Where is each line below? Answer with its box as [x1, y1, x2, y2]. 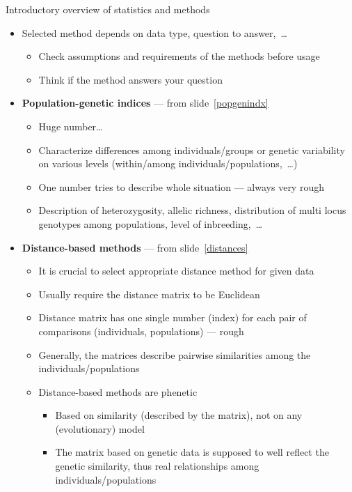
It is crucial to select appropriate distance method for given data [38, 263, 314, 278]
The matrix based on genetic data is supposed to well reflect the [55, 445, 329, 459]
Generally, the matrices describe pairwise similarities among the [38, 347, 311, 362]
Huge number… [38, 118, 103, 133]
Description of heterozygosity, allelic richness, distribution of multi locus [38, 203, 346, 217]
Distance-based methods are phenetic [38, 384, 198, 399]
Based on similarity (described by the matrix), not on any [55, 408, 303, 422]
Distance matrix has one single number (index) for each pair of [38, 310, 307, 325]
